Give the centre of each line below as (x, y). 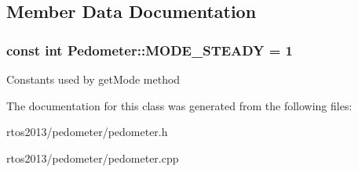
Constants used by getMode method (93, 79)
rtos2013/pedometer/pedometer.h (87, 132)
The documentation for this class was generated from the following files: (179, 105)
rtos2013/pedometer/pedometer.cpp (93, 158)
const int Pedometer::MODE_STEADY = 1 (150, 50)
